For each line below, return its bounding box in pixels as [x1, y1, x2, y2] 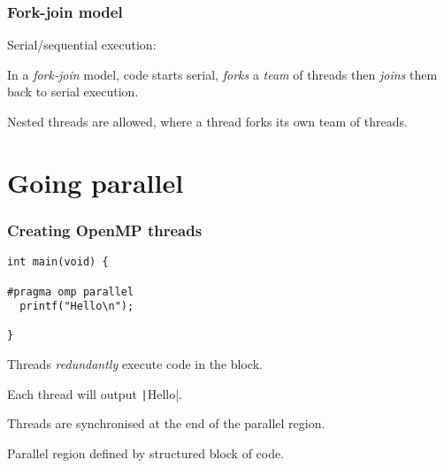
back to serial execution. [7, 82, 139, 101]
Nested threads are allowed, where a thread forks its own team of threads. [7, 112, 408, 130]
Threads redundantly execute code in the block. [7, 355, 263, 373]
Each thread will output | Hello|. [7, 384, 183, 403]
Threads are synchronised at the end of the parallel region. [7, 414, 325, 433]
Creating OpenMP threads [7, 219, 203, 241]
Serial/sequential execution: [7, 35, 157, 54]
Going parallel [7, 164, 184, 200]
